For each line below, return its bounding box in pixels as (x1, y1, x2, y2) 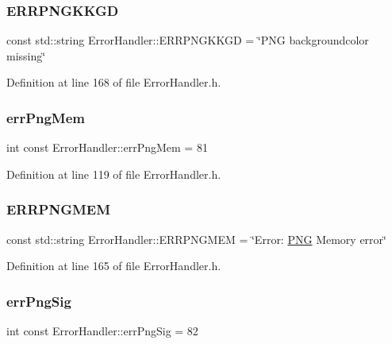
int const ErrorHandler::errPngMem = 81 (6, 139, 208, 156)
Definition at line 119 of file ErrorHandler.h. (6, 165, 221, 182)
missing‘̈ (6, 47, 46, 64)
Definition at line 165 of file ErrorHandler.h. (6, 257, 221, 274)
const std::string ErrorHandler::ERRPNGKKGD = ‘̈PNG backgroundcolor (6, 32, 369, 48)
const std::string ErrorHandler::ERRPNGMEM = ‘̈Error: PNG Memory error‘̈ (6, 230, 386, 247)
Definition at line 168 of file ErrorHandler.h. (6, 74, 221, 91)
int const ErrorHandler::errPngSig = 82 (6, 323, 198, 339)
